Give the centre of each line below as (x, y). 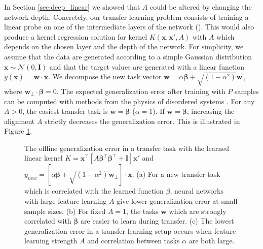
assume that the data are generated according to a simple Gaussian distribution (128, 56)
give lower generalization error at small (177, 201)
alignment (20, 121)
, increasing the (211, 111)
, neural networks (197, 191)
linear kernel (44, 158)
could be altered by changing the (201, 7)
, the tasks (142, 211)
